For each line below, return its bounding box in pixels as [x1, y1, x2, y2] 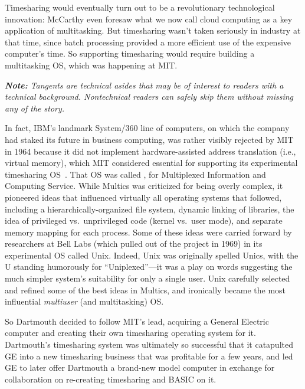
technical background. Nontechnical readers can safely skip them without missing [5, 90, 294, 103]
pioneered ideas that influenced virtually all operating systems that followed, [5, 191, 282, 203]
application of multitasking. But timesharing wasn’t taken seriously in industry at [5, 24, 301, 37]
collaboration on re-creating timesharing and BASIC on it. [5, 372, 217, 385]
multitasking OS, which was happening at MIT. [5, 58, 178, 71]
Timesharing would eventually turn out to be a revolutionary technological [5, 1, 275, 13]
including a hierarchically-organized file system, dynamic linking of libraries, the [5, 202, 294, 215]
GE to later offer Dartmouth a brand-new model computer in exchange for [5, 361, 275, 374]
